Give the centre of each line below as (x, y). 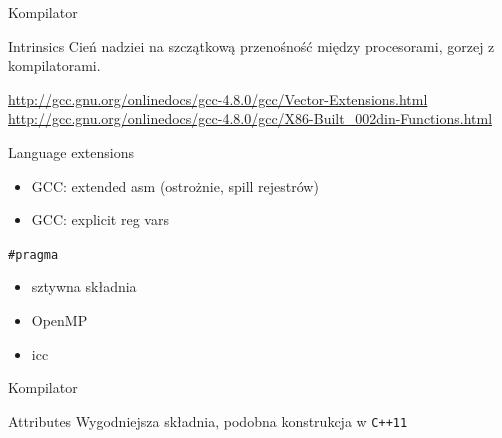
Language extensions (71, 151)
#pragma (33, 254)
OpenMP (59, 320)
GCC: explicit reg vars (100, 219)
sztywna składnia (84, 286)
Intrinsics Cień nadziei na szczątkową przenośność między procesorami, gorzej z (251, 45)
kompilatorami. (54, 65)
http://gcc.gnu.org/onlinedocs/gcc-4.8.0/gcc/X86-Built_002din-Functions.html (250, 118)
